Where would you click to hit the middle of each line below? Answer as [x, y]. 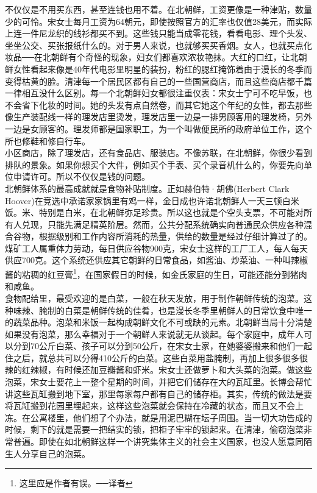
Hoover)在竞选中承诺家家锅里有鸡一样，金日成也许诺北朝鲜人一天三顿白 [148, 200]
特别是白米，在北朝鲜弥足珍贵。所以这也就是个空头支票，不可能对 [171, 212]
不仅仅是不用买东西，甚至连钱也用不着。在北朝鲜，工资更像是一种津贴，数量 [158, 9]
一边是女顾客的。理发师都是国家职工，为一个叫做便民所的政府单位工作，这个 [158, 128]
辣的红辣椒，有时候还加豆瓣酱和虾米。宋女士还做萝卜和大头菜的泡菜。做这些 [158, 370]
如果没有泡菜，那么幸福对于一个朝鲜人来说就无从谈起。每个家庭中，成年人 [154, 334]
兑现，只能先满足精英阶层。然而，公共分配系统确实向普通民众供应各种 [162, 224]
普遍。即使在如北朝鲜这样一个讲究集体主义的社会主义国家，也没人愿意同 [158, 442]
